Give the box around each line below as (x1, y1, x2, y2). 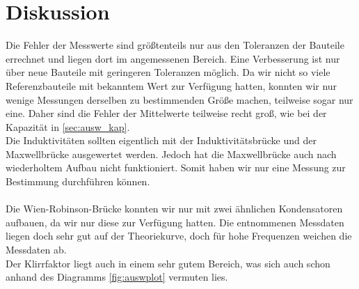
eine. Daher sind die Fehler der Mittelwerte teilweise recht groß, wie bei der (6, 106, 327, 120)
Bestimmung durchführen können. (6, 174, 150, 189)
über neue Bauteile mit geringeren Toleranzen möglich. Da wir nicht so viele (6, 65, 330, 79)
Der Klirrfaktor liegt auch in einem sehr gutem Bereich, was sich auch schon (6, 256, 330, 270)
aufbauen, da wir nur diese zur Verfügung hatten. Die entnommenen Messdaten (6, 214, 344, 229)
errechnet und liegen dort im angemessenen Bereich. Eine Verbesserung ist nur (6, 51, 340, 65)
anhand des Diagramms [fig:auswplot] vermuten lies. (6, 270, 228, 284)
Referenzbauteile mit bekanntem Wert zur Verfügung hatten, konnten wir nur (6, 78, 337, 93)
